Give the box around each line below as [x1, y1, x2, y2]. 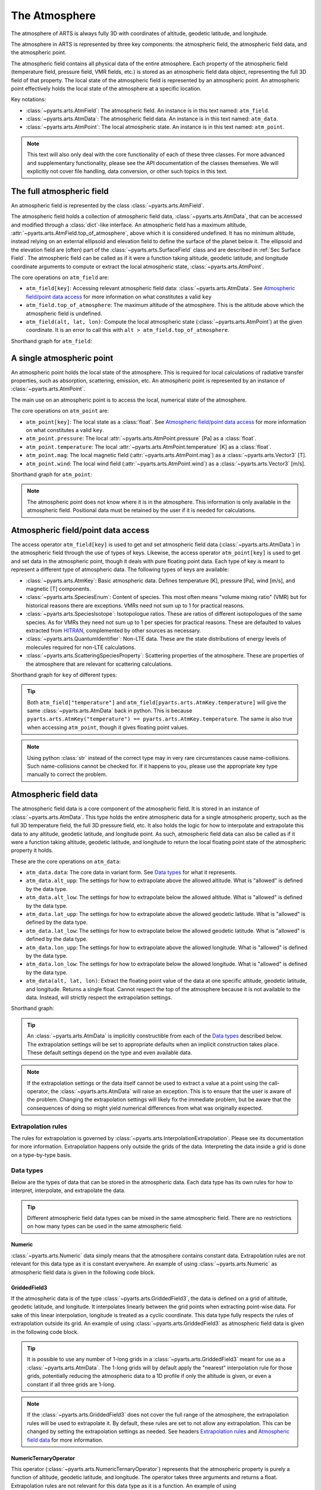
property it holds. [11, 847, 53, 854]
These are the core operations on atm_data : [11, 858, 121, 865]
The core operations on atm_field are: [11, 274, 109, 281]
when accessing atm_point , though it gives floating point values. [27, 724, 189, 731]
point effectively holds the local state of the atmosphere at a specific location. [11, 85, 202, 92]
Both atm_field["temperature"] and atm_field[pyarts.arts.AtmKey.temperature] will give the [27, 699, 287, 706]
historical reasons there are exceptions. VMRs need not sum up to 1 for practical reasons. [26, 602, 245, 609]
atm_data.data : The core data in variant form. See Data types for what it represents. [26, 869, 237, 876]
